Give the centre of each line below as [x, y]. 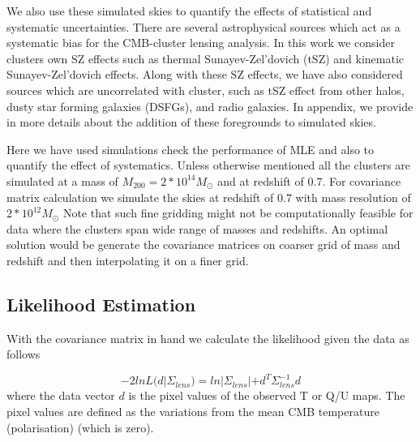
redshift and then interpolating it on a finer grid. [128, 260]
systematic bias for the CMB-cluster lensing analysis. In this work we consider [201, 43]
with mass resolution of [353, 197]
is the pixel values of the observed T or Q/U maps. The [267, 395]
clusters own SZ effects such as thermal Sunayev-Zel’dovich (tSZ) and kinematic [206, 58]
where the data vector [61, 395]
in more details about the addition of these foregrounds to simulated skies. [191, 122]
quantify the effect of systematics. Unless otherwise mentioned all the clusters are [209, 165]
